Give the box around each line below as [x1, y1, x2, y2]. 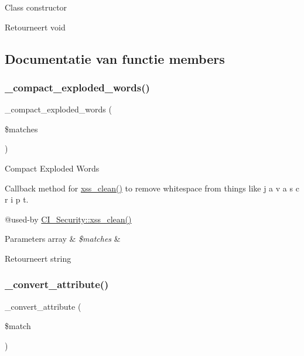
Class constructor [5, 1, 67, 13]
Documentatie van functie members [5, 49, 225, 67]
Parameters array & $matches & [5, 232, 121, 245]
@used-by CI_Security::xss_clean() [5, 213, 132, 225]
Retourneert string [5, 252, 71, 264]
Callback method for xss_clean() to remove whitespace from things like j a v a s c [5, 182, 299, 194]
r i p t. [5, 193, 29, 206]
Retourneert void [5, 20, 66, 33]
